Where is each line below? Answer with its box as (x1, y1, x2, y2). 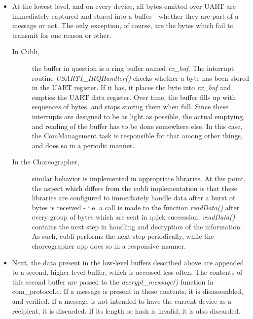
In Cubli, (12, 46, 39, 57)
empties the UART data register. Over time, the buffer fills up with (32, 92, 236, 102)
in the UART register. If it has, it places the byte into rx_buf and (32, 82, 231, 93)
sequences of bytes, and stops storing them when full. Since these (32, 101, 229, 112)
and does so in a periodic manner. (32, 140, 135, 150)
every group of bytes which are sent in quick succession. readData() (32, 212, 235, 222)
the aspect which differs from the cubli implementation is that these (32, 183, 237, 193)
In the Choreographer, (12, 157, 79, 167)
